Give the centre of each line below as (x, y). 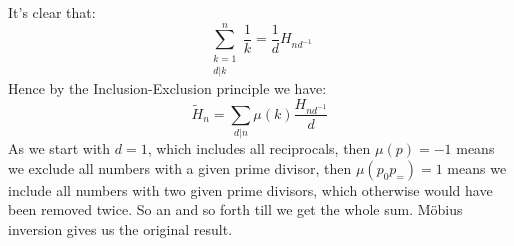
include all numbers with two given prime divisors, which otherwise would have (250, 189)
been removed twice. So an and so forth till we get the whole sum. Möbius (235, 209)
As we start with (59, 148)
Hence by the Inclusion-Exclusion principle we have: (167, 88)
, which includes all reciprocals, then (259, 148)
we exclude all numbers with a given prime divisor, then (180, 167)
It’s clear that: (52, 12)
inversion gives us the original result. (120, 229)
